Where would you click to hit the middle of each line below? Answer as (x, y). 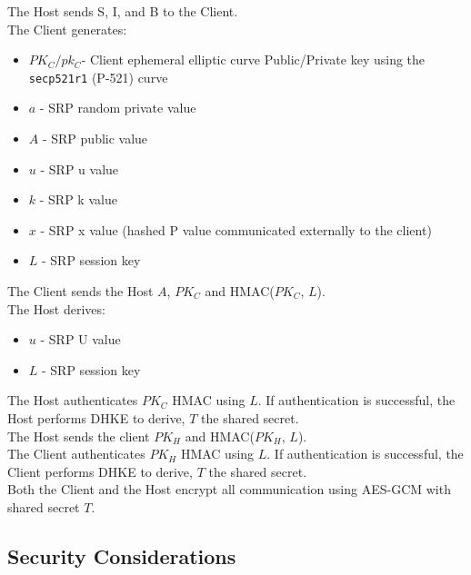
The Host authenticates (73, 400)
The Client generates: (67, 29)
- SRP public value (95, 139)
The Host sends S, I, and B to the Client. (123, 11)
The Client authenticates (76, 454)
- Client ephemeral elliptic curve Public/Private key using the (253, 59)
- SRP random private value (118, 108)
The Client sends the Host (80, 291)
